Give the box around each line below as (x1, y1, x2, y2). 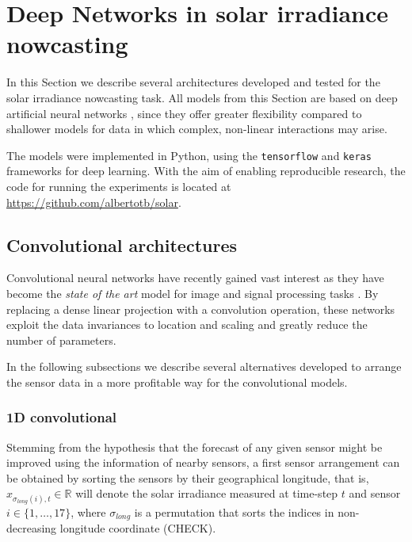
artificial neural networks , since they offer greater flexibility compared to (6, 105, 362, 121)
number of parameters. (6, 331, 116, 348)
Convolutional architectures (6, 232, 238, 257)
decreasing (6, 520, 57, 536)
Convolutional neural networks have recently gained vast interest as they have (6, 269, 384, 286)
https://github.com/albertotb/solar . (6, 193, 181, 210)
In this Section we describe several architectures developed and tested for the (6, 74, 380, 90)
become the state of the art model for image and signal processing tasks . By (6, 284, 379, 301)
